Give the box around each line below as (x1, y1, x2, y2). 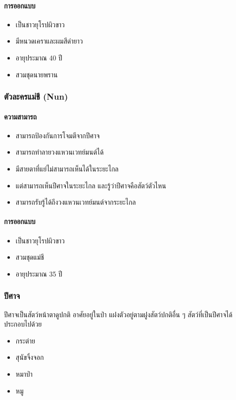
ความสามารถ (4, 111, 37, 121)
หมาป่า (15, 368, 33, 379)
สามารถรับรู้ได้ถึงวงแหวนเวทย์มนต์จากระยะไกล (15, 197, 136, 207)
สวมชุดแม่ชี (15, 252, 44, 262)
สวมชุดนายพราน (15, 69, 58, 79)
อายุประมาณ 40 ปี (15, 52, 62, 62)
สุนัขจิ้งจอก (15, 352, 44, 362)
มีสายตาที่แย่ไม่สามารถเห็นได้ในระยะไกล (15, 164, 119, 173)
